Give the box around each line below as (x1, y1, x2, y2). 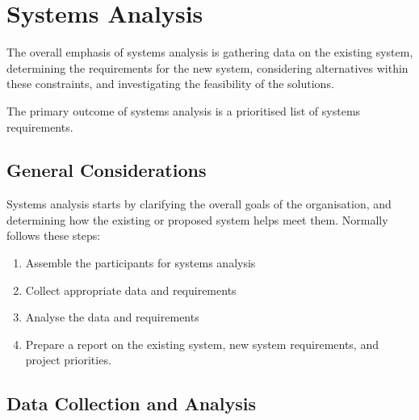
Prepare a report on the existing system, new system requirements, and (25, 335, 379, 352)
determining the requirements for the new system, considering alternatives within (6, 59, 409, 76)
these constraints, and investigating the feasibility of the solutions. (6, 75, 334, 92)
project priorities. (25, 351, 111, 368)
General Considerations (6, 157, 207, 183)
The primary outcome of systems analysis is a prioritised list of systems (6, 102, 361, 119)
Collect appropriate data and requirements (25, 281, 237, 298)
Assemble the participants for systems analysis (25, 254, 256, 271)
